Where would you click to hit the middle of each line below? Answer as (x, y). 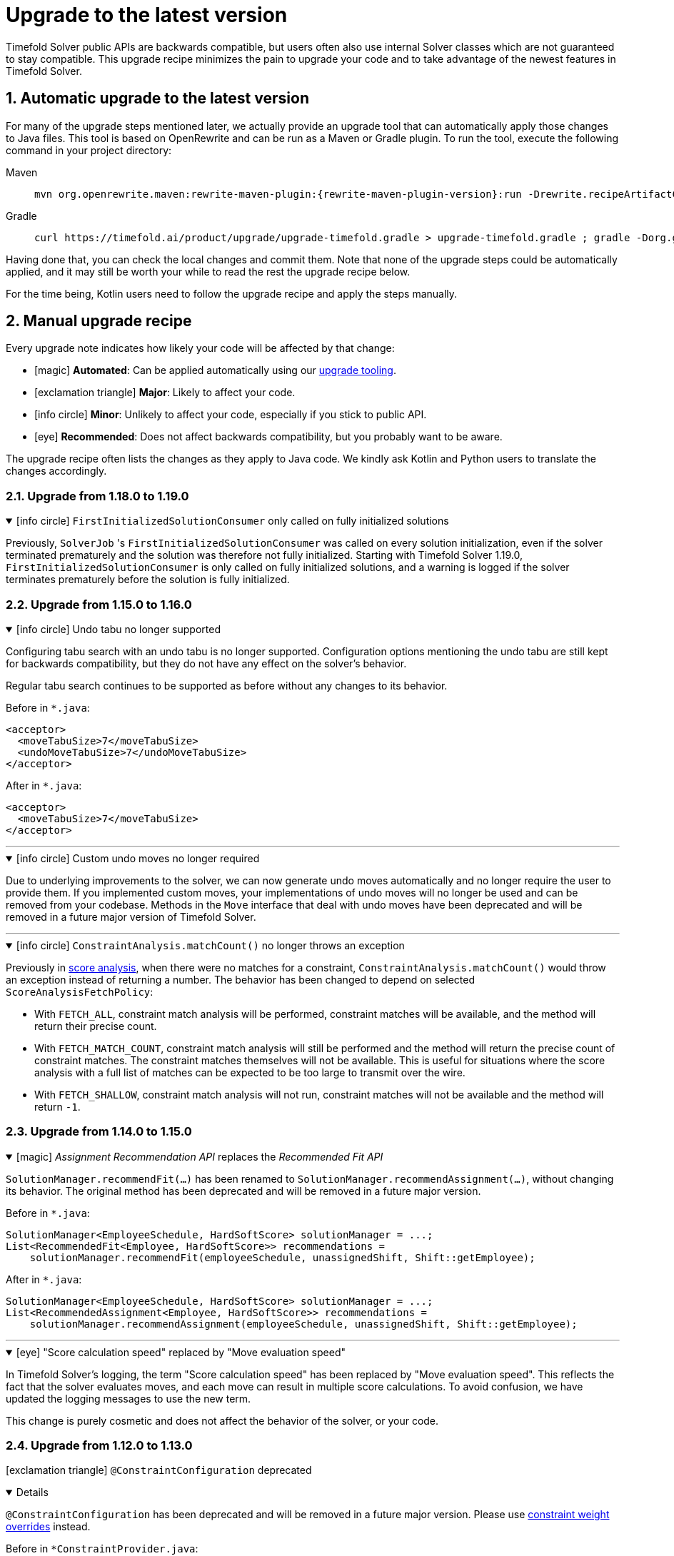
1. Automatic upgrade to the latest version (157, 98)
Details (32, 1492)
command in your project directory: (89, 150)
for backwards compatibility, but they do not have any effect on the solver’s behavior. (206, 663)
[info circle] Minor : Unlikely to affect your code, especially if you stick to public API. (231, 415)
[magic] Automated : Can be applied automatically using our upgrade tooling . (215, 370)
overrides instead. (48, 1527)
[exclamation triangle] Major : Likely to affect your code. (165, 393)
